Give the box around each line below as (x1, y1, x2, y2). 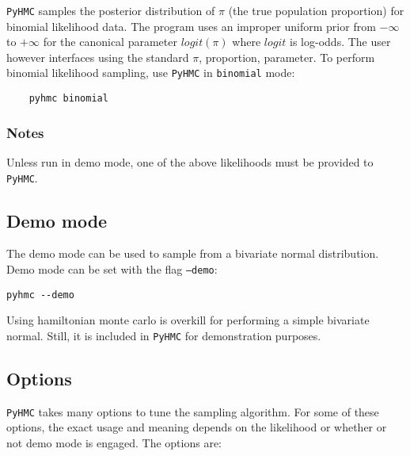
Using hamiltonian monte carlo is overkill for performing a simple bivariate (6, 312, 370, 328)
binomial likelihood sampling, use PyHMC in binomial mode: (6, 64, 295, 81)
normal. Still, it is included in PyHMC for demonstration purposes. (6, 327, 321, 343)
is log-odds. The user (290, 33, 391, 50)
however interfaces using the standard (6, 48, 189, 65)
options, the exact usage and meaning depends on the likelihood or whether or (6, 419, 387, 435)
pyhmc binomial (28, 93, 108, 105)
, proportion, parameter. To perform (199, 48, 375, 65)
